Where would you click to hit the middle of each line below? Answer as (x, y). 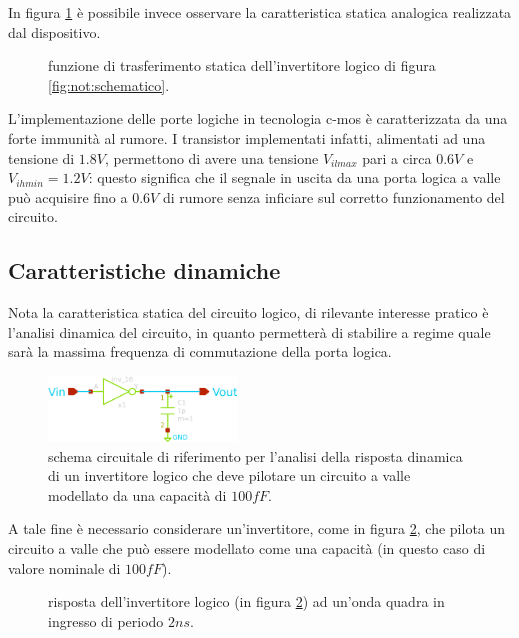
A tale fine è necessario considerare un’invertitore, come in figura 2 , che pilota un (257, 528)
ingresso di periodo (106, 620)
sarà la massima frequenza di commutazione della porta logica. (200, 351)
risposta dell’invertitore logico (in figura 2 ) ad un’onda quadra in (246, 601)
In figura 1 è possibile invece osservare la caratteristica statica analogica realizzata (260, 12)
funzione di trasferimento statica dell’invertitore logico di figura (242, 65)
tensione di (41, 157)
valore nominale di (64, 567)
